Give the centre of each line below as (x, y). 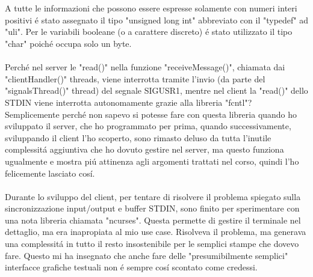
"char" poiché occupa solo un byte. (68, 43)
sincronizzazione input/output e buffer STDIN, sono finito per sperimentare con (152, 208)
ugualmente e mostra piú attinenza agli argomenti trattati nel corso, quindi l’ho (152, 161)
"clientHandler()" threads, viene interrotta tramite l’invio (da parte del (135, 78)
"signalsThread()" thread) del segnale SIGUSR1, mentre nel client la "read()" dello (156, 90)
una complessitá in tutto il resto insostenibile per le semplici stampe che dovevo (152, 244)
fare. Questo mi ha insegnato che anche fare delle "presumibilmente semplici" (147, 255)
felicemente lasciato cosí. (50, 173)
